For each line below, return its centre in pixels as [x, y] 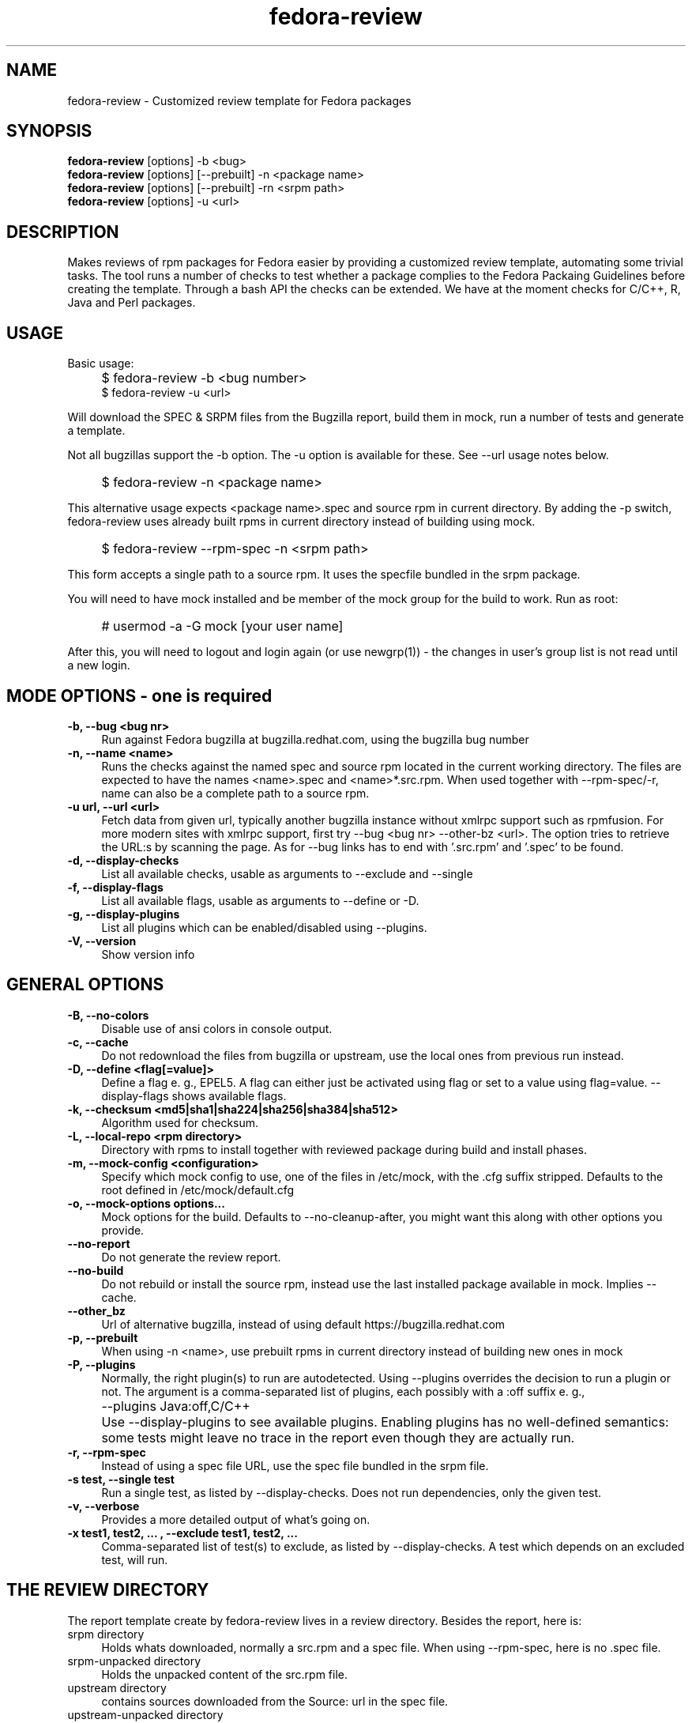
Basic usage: [101, 364]
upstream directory [117, 1687]
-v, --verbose [103, 1506]
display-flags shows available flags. [194, 1095]
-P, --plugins [102, 1364]
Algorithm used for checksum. [180, 1122]
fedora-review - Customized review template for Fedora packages [239, 100]
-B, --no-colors [108, 1015]
